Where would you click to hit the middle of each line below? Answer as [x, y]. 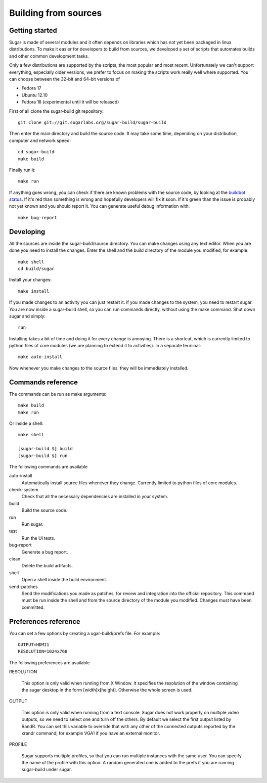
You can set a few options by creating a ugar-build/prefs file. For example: [85, 633]
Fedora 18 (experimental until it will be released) [70, 102]
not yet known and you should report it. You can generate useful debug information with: [100, 206]
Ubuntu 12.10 [35, 95]
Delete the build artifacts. [47, 566]
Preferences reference [45, 622]
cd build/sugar [36, 269]
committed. [33, 607]
